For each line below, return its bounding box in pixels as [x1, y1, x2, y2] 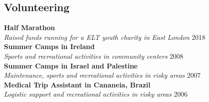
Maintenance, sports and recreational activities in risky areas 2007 [4, 70, 201, 80]
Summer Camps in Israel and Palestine [4, 60, 138, 70]
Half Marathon [4, 22, 55, 33]
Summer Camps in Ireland [4, 41, 95, 51]
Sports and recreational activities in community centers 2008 [4, 51, 184, 61]
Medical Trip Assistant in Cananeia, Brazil [4, 79, 151, 89]
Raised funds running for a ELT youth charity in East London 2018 [4, 32, 206, 42]
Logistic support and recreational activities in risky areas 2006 [4, 89, 188, 99]
